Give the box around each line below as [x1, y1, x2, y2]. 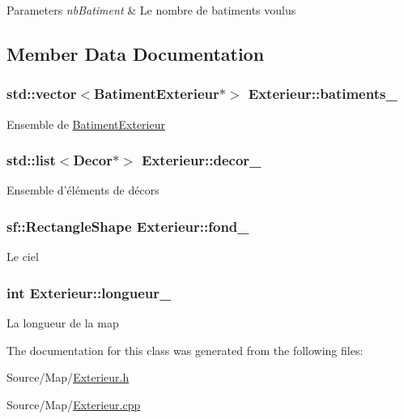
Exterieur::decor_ [142, 150, 262, 170]
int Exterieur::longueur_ [6, 282, 172, 302]
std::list [6, 150, 56, 170]
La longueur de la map [6, 314, 119, 331]
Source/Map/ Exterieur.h [6, 369, 130, 386]
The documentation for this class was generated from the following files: [6, 341, 364, 358]
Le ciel [6, 248, 39, 265]
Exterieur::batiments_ [248, 83, 398, 104]
